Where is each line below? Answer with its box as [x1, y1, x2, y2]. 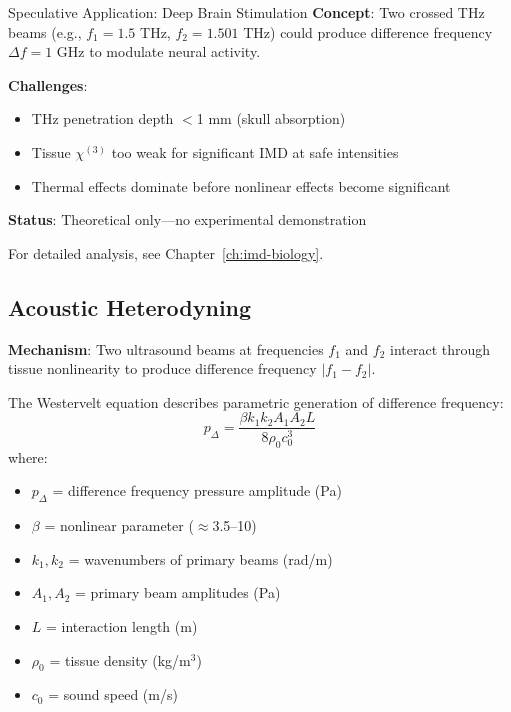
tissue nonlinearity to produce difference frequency [8, 358, 317, 379]
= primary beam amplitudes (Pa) [75, 582, 281, 603]
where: [8, 446, 48, 467]
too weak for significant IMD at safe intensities [111, 141, 399, 162]
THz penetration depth [31, 108, 174, 129]
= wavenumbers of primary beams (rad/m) [68, 548, 333, 569]
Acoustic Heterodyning [8, 291, 252, 322]
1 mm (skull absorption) [196, 108, 346, 129]
